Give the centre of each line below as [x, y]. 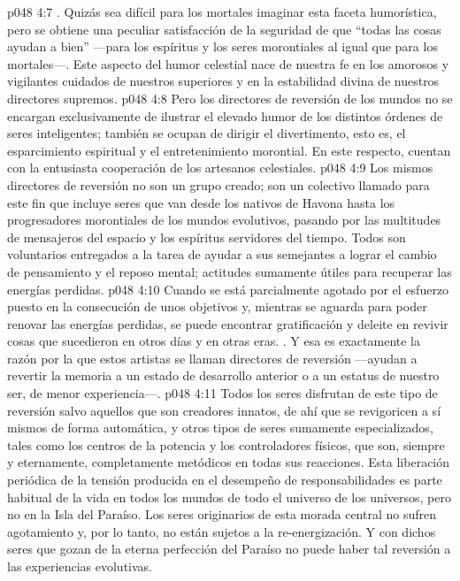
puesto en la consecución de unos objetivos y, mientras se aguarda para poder [217, 306]
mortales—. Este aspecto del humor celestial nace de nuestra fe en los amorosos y [228, 63]
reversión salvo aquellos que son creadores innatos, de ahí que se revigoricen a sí [224, 410]
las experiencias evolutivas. [80, 566]
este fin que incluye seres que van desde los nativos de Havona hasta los [201, 202]
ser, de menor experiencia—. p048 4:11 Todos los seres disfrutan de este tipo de [222, 393]
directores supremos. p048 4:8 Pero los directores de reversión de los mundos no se [230, 98]
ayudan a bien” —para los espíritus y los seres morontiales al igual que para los [222, 46]
